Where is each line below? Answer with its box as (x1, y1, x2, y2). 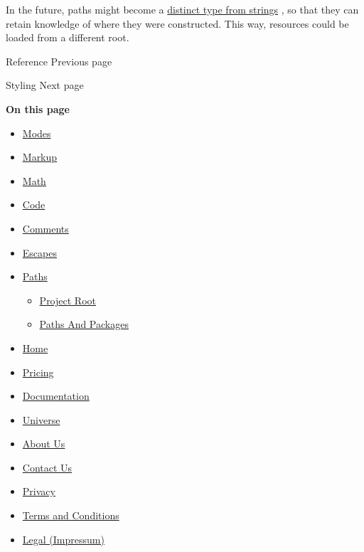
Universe (22, 412, 60, 427)
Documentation (22, 388, 90, 403)
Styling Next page (6, 78, 84, 92)
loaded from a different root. (6, 30, 129, 45)
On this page (6, 101, 70, 116)
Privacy (22, 484, 55, 499)
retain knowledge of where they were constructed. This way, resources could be (6, 16, 349, 31)
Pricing (22, 364, 54, 379)
